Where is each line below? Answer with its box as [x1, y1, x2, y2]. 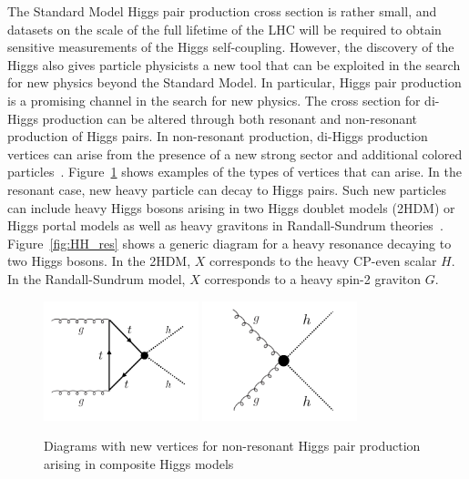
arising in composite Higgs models [44, 454, 234, 473]
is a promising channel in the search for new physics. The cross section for [7, 90, 421, 109]
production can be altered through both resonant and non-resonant [42, 108, 418, 127]
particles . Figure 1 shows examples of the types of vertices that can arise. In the [7, 162, 463, 181]
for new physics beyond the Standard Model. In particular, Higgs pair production [7, 73, 462, 92]
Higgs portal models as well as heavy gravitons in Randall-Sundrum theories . [7, 216, 444, 235]
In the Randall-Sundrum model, [7, 269, 186, 288]
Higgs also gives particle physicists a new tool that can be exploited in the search [7, 55, 461, 74]
